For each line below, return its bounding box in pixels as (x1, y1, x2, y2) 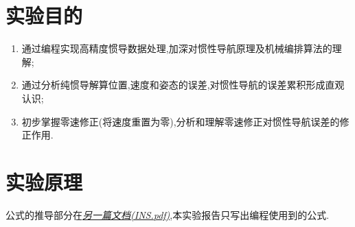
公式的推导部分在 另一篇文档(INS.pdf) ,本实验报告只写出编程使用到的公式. (5, 207, 330, 222)
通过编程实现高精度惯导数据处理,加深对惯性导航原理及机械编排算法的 (21, 41, 332, 56)
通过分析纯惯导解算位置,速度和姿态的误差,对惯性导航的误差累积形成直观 (21, 77, 345, 92)
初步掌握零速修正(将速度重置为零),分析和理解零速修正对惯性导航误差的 (21, 114, 340, 128)
